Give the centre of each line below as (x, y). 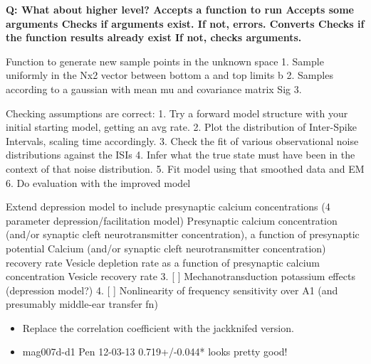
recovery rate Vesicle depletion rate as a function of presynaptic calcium (163, 262)
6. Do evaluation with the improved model (98, 182)
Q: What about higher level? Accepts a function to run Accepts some (180, 9)
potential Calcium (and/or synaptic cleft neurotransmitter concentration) (166, 248)
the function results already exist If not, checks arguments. (154, 37)
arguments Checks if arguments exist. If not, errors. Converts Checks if (185, 23)
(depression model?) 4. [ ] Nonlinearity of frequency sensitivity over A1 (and (172, 290)
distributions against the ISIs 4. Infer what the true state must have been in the (181, 155)
